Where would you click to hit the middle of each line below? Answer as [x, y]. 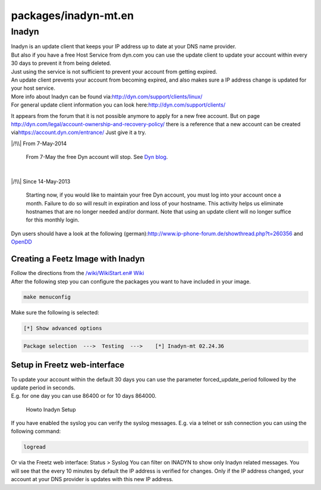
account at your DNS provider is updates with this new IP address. [92, 479]
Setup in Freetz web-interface [68, 365]
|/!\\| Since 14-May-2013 [41, 181]
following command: [36, 431]
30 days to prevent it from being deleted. [61, 63]
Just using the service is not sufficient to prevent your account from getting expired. [114, 71]
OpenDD [21, 242]
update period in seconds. [43, 388]
